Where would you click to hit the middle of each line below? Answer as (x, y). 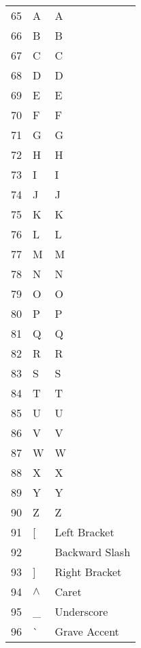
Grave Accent (87, 631)
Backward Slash (93, 552)
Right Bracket (88, 572)
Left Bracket (84, 532)
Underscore (81, 611)
